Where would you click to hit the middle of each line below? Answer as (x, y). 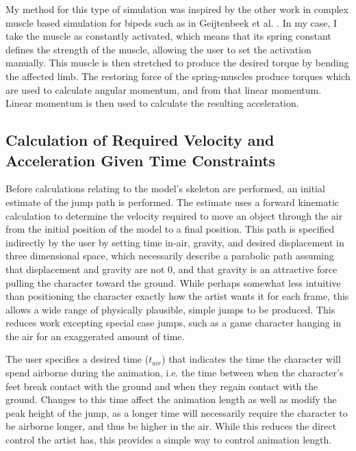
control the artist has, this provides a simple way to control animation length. (169, 440)
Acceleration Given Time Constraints (141, 160)
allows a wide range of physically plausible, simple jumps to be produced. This (170, 309)
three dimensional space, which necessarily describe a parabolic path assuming (170, 256)
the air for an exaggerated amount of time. (95, 336)
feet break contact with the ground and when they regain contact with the (162, 386)
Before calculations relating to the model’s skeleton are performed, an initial (165, 189)
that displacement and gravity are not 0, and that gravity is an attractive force (171, 269)
